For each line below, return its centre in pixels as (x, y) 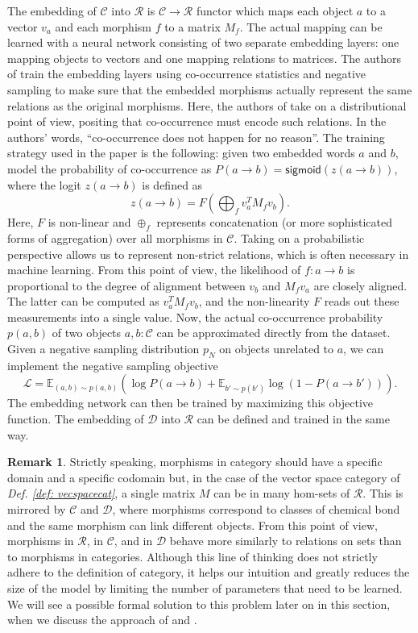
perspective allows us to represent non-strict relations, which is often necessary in (208, 254)
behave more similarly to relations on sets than (286, 541)
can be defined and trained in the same (293, 419)
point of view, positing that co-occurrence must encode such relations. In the (197, 121)
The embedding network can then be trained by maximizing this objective (190, 403)
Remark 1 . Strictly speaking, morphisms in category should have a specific (195, 462)
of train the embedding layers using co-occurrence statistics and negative (187, 74)
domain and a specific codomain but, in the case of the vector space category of (204, 477)
